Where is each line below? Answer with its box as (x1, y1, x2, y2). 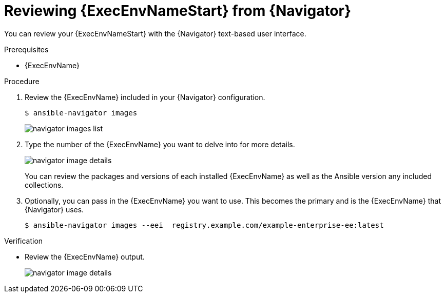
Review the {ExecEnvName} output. (25, 252, 145, 261)
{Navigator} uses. (25, 205, 84, 214)
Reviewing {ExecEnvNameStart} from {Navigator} (4, 2, 352, 19)
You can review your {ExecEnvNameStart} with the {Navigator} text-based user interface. (4, 29, 306, 38)
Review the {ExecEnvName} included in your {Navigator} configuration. (25, 92, 265, 102)
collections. (25, 180, 64, 189)
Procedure (4, 76, 40, 86)
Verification (4, 236, 43, 245)
